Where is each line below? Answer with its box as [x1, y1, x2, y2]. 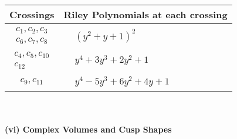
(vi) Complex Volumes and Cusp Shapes [5, 123, 172, 135]
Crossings [9, 8, 55, 21]
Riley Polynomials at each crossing [63, 8, 228, 21]
